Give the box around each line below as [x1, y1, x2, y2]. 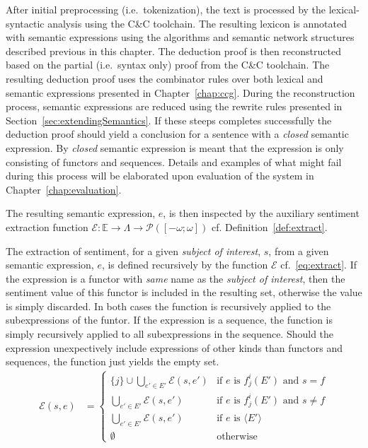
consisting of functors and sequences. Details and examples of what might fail [6, 154, 342, 169]
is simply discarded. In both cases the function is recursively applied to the [6, 298, 331, 313]
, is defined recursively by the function [101, 257, 268, 272]
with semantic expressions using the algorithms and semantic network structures [6, 30, 355, 45]
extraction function [6, 219, 88, 234]
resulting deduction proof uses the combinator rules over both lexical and [6, 71, 323, 86]
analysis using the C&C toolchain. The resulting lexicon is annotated [47, 16, 347, 30]
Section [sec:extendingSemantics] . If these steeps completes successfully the [6, 112, 332, 127]
